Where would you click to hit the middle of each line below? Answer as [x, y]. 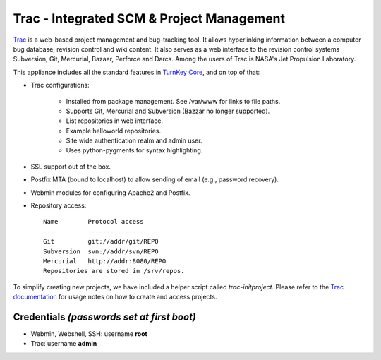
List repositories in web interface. [115, 121]
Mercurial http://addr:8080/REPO [105, 261]
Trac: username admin [64, 344]
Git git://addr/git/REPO [101, 241]
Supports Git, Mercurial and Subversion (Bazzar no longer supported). [168, 111]
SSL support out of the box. [71, 167]
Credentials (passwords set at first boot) [105, 317]
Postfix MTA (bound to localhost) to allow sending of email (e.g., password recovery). [155, 179]
